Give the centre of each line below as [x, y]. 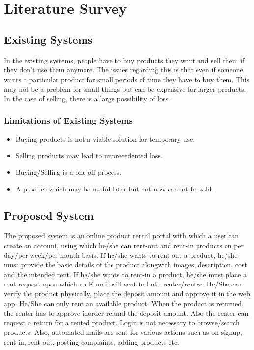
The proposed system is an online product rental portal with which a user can [122, 236]
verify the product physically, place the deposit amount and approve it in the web [127, 293]
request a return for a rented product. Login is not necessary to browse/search [122, 322]
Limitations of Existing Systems [68, 120]
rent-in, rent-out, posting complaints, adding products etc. [92, 341]
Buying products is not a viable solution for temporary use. [105, 139]
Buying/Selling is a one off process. [68, 172]
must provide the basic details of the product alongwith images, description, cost [126, 265]
